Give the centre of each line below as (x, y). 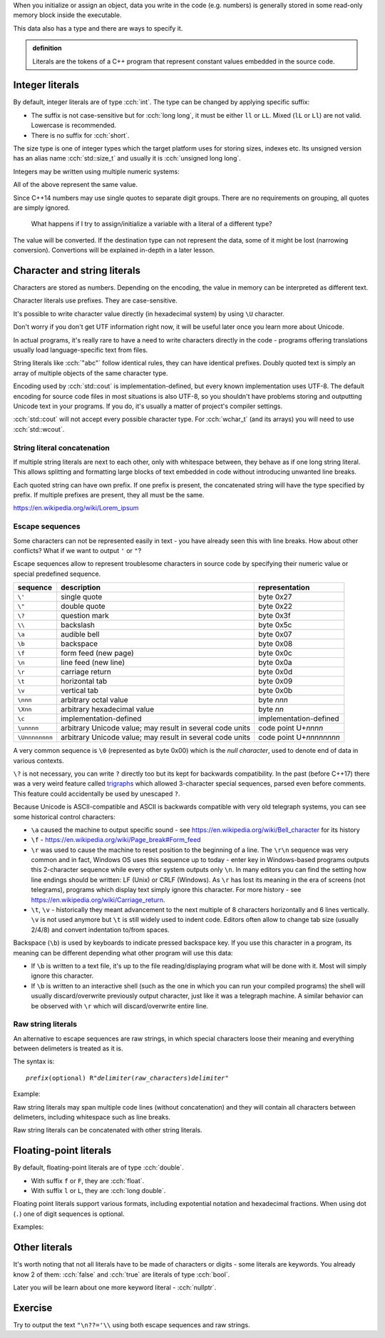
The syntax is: (34, 1061)
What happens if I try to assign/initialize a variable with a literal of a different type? (152, 224)
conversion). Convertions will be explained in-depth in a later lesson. (114, 250)
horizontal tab (84, 681)
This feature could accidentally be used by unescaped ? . (97, 794)
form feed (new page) (98, 653)
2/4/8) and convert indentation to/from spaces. (101, 929)
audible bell (80, 634)
